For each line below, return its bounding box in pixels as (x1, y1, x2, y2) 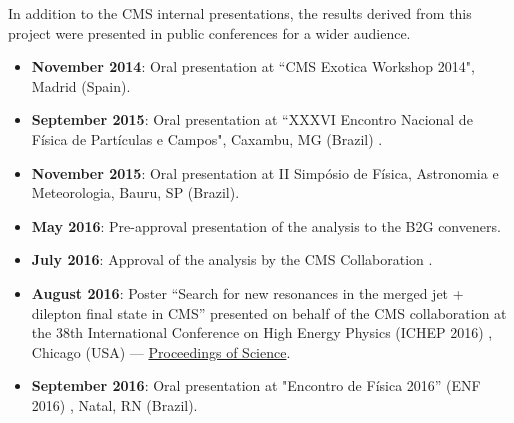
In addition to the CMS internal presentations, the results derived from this (8, 3, 472, 23)
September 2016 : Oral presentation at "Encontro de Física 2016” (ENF (31, 375, 481, 396)
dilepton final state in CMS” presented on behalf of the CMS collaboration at (31, 302, 507, 323)
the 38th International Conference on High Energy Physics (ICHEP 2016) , (31, 322, 493, 343)
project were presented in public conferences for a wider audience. (8, 22, 411, 43)
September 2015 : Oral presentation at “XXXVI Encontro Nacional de (31, 109, 473, 130)
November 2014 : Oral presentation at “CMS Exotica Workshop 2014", (31, 56, 475, 77)
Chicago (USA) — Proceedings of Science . (31, 341, 291, 362)
